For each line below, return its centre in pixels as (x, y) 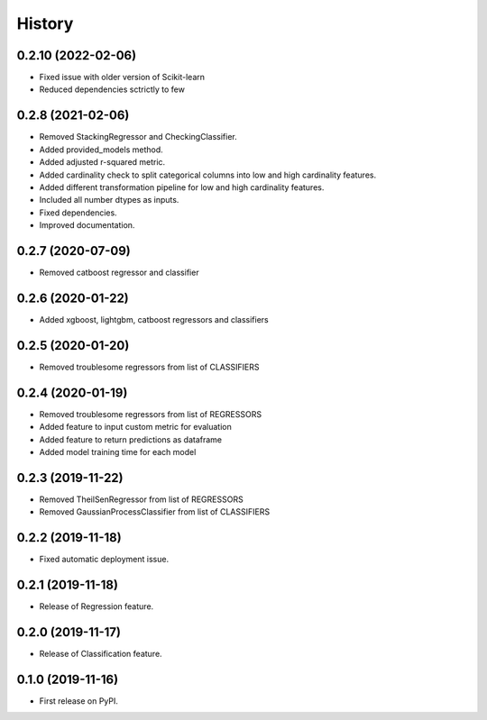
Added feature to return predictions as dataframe (131, 439)
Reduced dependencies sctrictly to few (112, 89)
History (45, 23)
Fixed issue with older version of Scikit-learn (122, 77)
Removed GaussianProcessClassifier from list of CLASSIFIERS (155, 512)
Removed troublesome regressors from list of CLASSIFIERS (149, 367)
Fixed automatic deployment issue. (104, 560)
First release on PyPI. (79, 701)
